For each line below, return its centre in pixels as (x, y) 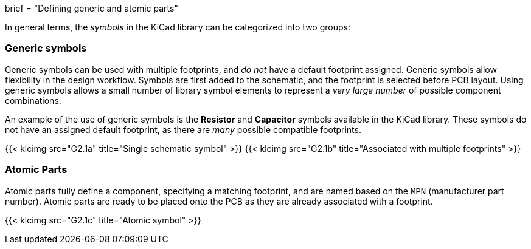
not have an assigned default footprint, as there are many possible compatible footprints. (183, 129)
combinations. (33, 100)
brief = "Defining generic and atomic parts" (92, 8)
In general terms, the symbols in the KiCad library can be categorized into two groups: (178, 27)
